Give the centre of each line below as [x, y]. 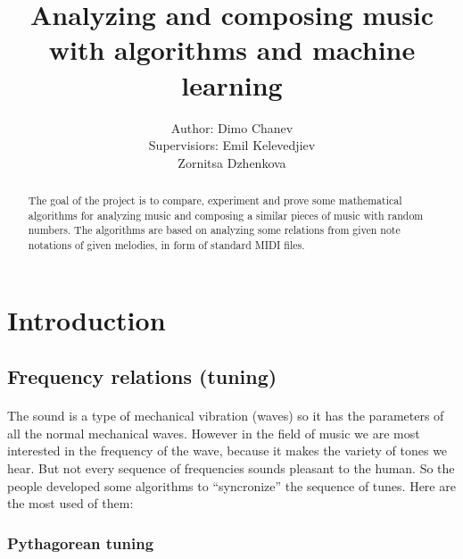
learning [232, 84]
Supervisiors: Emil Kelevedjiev [232, 145]
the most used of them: [70, 503]
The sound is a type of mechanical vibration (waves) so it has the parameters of [226, 416]
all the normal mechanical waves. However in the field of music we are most [214, 433]
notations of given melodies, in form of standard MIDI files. [166, 245]
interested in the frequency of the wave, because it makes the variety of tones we [227, 451]
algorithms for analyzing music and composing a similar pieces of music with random [226, 215]
